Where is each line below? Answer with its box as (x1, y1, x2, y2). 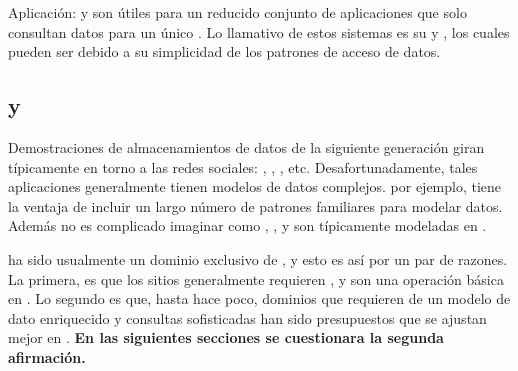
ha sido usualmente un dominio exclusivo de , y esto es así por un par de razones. (8, 248, 508, 269)
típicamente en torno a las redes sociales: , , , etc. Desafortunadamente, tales (8, 156, 478, 177)
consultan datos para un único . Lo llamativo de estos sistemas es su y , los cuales (8, 21, 510, 42)
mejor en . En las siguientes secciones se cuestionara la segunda (8, 327, 444, 348)
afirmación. (8, 346, 86, 367)
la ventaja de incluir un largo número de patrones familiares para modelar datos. (8, 195, 503, 216)
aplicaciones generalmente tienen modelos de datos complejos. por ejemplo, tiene (8, 176, 502, 197)
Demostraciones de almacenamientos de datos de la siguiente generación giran (8, 136, 485, 157)
